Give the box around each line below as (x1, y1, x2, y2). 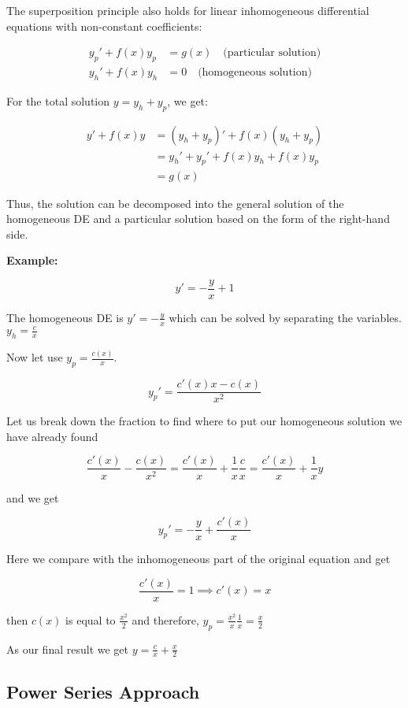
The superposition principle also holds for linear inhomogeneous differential (6, 2, 369, 18)
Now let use (6, 349, 63, 365)
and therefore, (132, 611, 199, 628)
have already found (6, 428, 98, 444)
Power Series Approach (6, 679, 200, 703)
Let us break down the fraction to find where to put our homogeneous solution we (6, 413, 402, 429)
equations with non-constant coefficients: (6, 17, 202, 34)
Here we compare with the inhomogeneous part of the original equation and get (6, 550, 391, 567)
